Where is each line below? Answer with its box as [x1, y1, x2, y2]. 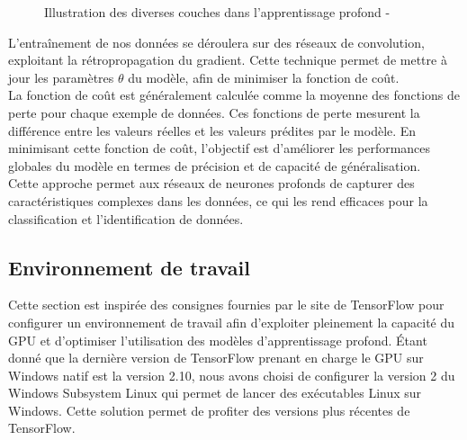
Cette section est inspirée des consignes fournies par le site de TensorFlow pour [8, 295, 445, 314]
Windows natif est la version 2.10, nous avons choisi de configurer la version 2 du [8, 365, 455, 384]
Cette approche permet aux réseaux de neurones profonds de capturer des [8, 174, 415, 193]
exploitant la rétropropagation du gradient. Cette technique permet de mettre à [8, 50, 447, 69]
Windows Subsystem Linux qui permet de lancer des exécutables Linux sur [8, 383, 422, 402]
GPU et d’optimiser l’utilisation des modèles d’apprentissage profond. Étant [8, 330, 427, 349]
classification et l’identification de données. [8, 209, 244, 228]
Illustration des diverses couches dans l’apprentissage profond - [44, 3, 391, 21]
